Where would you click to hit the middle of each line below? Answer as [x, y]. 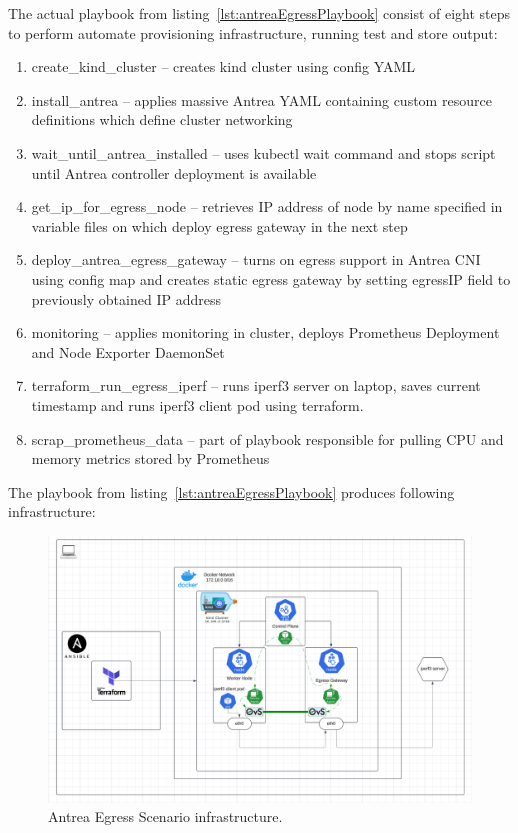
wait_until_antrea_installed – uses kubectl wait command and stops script [263, 152]
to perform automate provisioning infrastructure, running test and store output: [253, 32]
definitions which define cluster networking [162, 119]
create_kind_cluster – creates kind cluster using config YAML [223, 66]
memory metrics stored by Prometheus [150, 458]
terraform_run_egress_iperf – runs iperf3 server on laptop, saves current [256, 385]
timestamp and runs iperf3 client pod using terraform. [197, 404]
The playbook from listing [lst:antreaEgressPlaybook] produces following [231, 491]
